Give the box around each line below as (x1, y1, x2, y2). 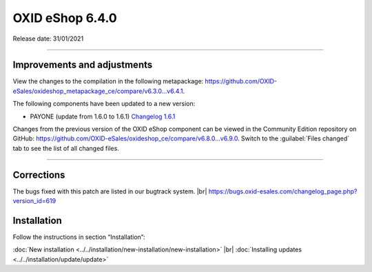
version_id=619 (12, 197, 56, 205)
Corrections (12, 169, 65, 180)
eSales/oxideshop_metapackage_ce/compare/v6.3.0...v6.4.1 (12, 87, 183, 95)
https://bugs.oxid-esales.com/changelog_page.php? (208, 187, 358, 196)
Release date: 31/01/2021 (12, 34, 84, 43)
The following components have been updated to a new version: (12, 100, 196, 108)
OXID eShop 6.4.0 (12, 10, 117, 25)
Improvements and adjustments (12, 59, 153, 71)
